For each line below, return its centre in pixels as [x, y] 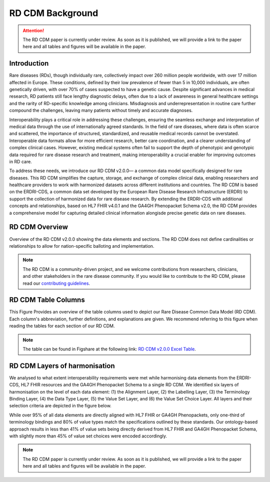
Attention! [33, 31]
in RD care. [20, 161]
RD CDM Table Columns [47, 300]
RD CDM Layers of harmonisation [62, 366]
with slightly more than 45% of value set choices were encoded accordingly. [88, 436]
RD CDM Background [54, 13]
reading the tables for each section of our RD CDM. [62, 326]
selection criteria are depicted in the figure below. [60, 406]
